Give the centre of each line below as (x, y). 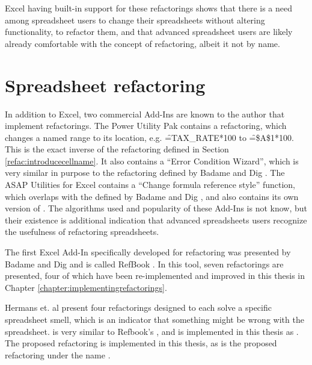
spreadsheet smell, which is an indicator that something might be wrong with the (154, 319)
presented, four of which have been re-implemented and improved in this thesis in (155, 276)
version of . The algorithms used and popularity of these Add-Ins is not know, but (156, 208)
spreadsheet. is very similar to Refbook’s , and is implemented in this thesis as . (152, 331)
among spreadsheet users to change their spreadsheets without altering (135, 20)
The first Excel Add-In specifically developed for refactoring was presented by (148, 252)
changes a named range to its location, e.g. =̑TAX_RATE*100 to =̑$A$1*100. (149, 137)
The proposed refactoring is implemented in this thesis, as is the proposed (141, 343)
